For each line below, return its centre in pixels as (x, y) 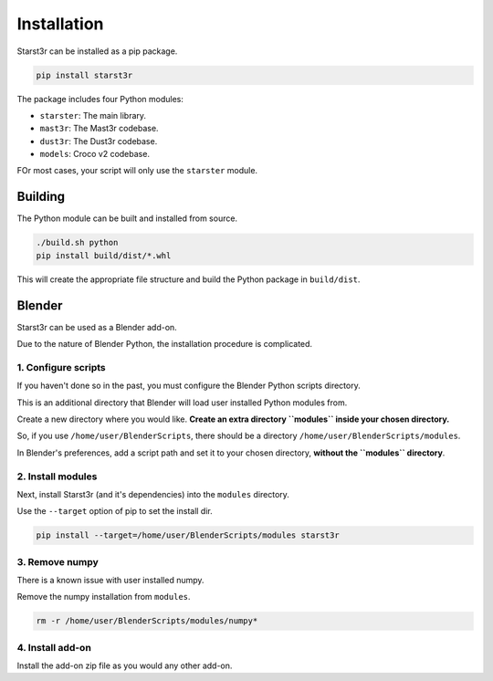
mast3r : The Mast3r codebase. (99, 129)
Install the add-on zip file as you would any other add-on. (125, 665)
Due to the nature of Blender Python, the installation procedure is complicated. (165, 344)
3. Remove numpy (58, 561)
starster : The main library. (93, 115)
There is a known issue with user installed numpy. (110, 580)
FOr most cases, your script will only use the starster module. (137, 171)
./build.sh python (77, 243)
